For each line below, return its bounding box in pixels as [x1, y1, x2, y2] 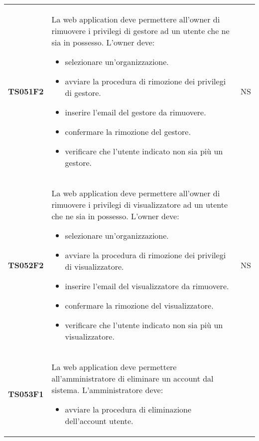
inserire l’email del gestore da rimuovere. [65, 106, 206, 118]
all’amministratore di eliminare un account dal [51, 373, 214, 384]
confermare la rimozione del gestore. [65, 126, 191, 137]
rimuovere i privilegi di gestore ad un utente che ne [51, 25, 230, 36]
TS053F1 [8, 388, 44, 400]
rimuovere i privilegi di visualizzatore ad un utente [51, 199, 228, 210]
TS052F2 [8, 259, 44, 271]
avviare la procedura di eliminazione [65, 404, 192, 415]
